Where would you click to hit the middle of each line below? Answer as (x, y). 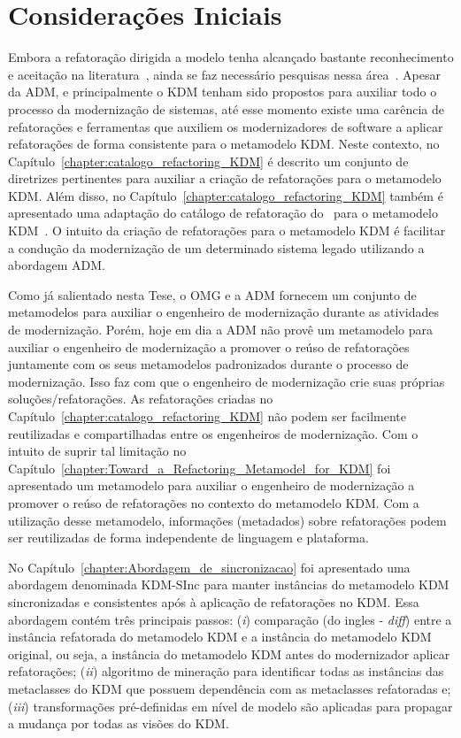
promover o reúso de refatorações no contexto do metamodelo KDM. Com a (214, 502)
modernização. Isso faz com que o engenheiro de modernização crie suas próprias (227, 381)
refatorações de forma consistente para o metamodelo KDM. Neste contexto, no (224, 144)
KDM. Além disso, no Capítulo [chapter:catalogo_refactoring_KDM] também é (226, 195)
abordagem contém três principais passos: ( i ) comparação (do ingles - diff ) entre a (230, 619)
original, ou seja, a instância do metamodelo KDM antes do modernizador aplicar (229, 653)
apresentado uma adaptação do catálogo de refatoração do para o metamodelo (223, 213)
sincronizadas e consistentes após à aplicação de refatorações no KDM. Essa (214, 601)
